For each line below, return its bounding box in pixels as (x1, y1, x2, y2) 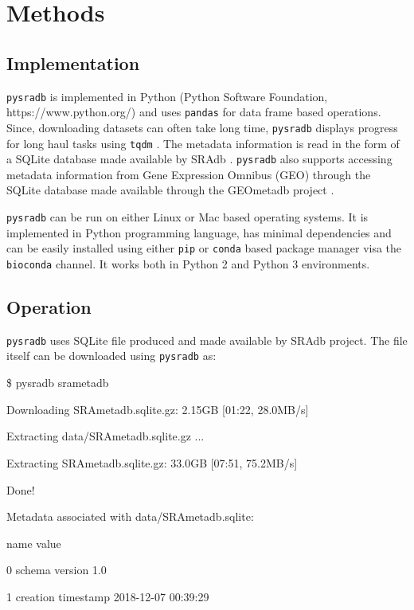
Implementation (6, 50, 140, 75)
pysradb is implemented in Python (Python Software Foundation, (6, 88, 328, 104)
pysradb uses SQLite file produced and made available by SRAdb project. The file (6, 331, 408, 348)
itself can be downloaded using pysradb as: (6, 347, 217, 364)
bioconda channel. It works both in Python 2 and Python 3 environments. (6, 255, 370, 272)
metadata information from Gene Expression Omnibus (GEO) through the (6, 166, 371, 182)
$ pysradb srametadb (6, 374, 109, 391)
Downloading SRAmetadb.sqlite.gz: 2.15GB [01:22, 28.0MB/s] (6, 401, 309, 417)
